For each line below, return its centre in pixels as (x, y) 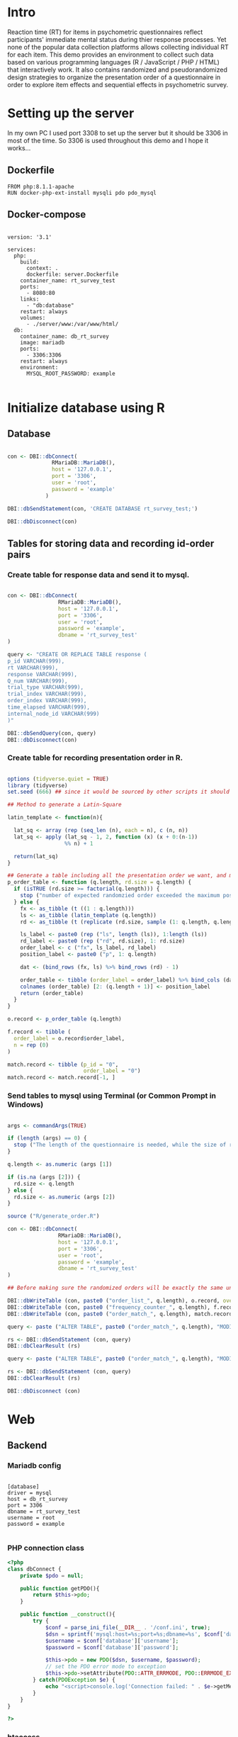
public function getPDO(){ (60, 1588)
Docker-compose (47, 214)
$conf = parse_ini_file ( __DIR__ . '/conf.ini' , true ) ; (128, 1627)
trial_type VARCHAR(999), (45, 687)
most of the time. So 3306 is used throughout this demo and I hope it (108, 140)
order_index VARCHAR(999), (47, 701)
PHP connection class (46, 1548)
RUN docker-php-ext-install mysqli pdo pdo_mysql (82, 193)
